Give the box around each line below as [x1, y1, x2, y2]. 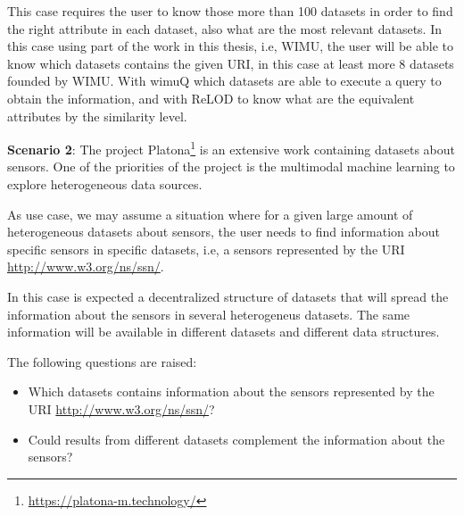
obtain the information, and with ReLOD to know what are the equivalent [7, 88, 415, 107]
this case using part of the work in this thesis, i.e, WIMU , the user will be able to [7, 37, 453, 55]
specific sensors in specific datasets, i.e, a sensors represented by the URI [7, 239, 405, 258]
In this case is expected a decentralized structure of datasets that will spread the [7, 287, 449, 305]
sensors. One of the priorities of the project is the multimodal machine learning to [7, 157, 455, 176]
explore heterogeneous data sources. [7, 175, 203, 193]
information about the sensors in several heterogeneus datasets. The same [7, 304, 410, 323]
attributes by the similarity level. [7, 106, 187, 125]
